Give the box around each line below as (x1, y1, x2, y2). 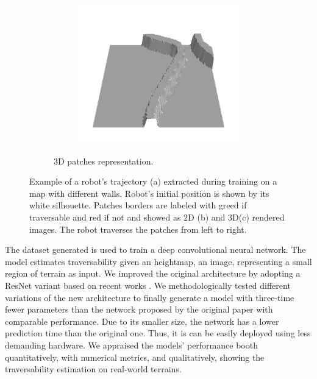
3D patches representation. (54, 154, 154, 167)
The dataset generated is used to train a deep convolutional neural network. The (5, 243, 306, 256)
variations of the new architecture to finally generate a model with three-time (5, 291, 294, 303)
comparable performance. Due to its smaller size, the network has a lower (5, 314, 279, 327)
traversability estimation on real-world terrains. (5, 363, 182, 375)
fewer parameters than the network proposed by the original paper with (5, 303, 273, 316)
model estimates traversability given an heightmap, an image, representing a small (5, 255, 312, 267)
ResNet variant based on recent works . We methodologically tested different (5, 278, 291, 291)
